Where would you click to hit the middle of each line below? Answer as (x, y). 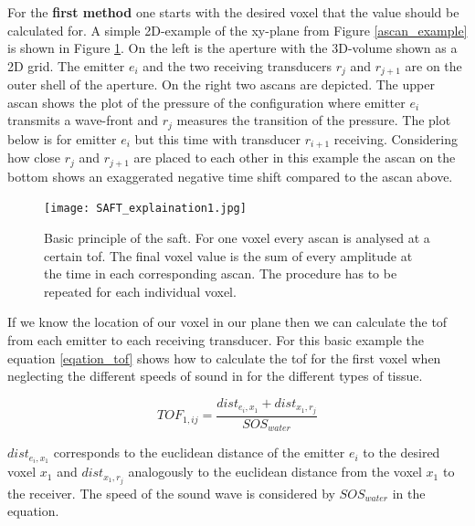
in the (409, 493)
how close (34, 158)
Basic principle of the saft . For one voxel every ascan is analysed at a (237, 238)
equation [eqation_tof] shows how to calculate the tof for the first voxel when (224, 358)
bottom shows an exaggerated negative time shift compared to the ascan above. (230, 176)
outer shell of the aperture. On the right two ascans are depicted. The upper (221, 84)
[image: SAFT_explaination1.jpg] (145, 209)
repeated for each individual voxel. (140, 291)
